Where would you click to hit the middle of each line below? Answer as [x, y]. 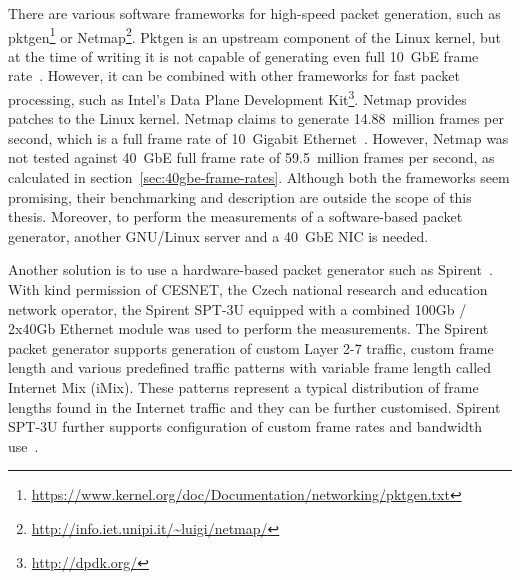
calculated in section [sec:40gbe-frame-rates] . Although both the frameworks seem [259, 177]
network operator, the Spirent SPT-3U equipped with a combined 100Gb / [237, 308]
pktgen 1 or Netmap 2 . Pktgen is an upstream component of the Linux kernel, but [255, 35]
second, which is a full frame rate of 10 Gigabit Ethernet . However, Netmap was [258, 137]
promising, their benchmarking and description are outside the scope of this [240, 196]
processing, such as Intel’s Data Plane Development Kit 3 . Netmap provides [237, 97]
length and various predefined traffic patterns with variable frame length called [250, 367]
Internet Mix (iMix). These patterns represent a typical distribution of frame [243, 387]
